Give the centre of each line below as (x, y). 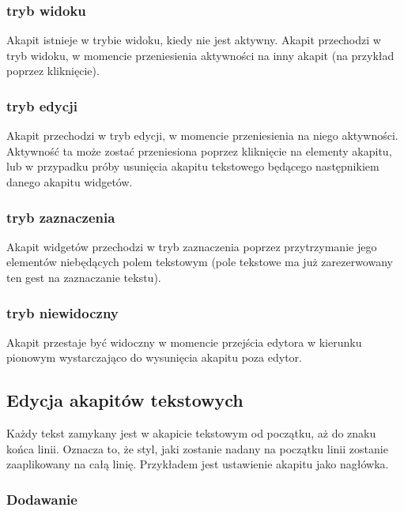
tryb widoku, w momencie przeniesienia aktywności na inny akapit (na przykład (200, 55)
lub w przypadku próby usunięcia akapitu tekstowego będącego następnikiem (193, 166)
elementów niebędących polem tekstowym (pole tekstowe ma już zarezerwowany (200, 262)
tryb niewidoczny (62, 312)
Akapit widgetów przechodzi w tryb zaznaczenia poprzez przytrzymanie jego (192, 246)
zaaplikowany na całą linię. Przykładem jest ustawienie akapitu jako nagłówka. (198, 464)
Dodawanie (42, 499)
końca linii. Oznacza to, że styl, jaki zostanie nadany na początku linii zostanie (197, 448)
